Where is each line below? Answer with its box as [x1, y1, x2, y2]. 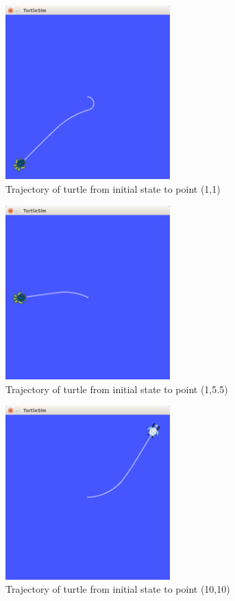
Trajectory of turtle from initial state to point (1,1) [5, 182, 221, 196]
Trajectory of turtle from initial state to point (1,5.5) [5, 381, 228, 396]
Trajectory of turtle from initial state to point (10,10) [5, 582, 230, 596]
